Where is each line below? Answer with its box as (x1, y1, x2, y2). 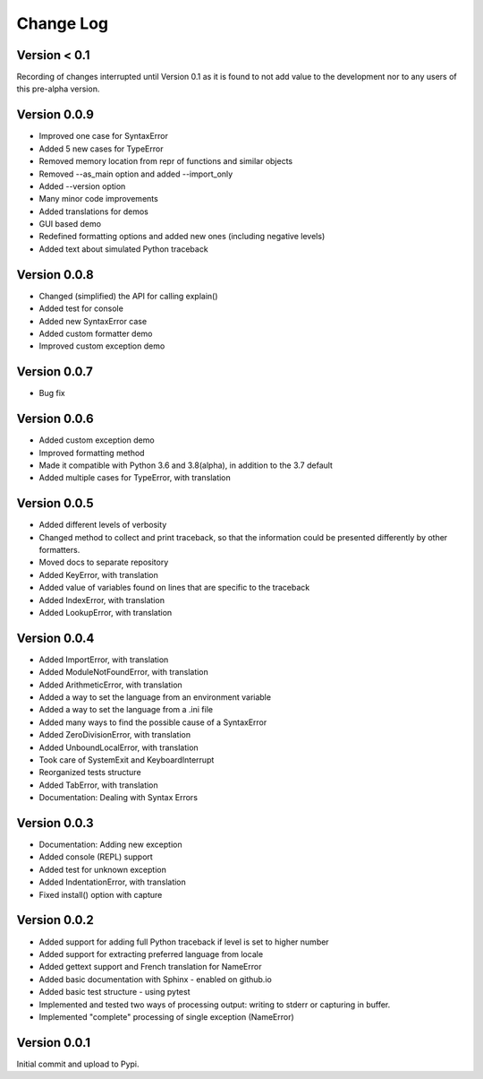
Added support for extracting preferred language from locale (38, 948, 264, 959)
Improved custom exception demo (38, 341, 165, 351)
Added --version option (38, 180, 126, 192)
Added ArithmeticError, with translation (38, 679, 182, 690)
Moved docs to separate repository (38, 557, 169, 568)
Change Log (16, 13, 109, 33)
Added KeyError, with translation (38, 569, 158, 580)
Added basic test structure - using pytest (38, 987, 191, 997)
